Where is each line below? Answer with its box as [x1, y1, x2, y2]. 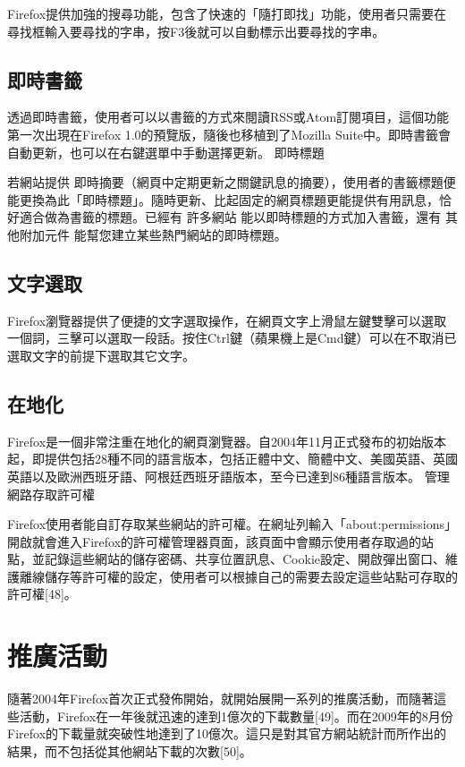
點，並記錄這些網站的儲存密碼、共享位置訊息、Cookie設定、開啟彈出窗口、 [7, 550, 445, 568]
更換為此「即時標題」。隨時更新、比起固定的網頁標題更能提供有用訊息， [19, 190, 439, 209]
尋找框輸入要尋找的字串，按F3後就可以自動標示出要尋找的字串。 [7, 21, 385, 40]
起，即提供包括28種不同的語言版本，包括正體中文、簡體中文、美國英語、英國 [7, 449, 458, 468]
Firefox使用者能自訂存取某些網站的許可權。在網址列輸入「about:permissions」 [7, 515, 457, 533]
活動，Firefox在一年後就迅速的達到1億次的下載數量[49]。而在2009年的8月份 [19, 706, 453, 725]
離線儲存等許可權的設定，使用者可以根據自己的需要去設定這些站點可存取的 [19, 567, 458, 585]
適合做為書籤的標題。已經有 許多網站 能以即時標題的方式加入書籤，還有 [19, 208, 442, 226]
